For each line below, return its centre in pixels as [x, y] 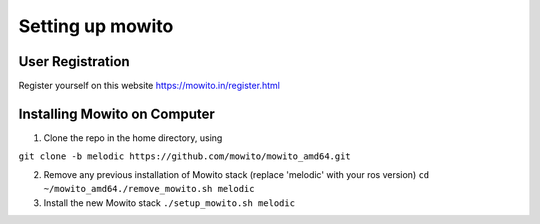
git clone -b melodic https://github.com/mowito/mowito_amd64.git [185, 156]
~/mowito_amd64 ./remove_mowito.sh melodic [149, 189]
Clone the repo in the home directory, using [133, 137]
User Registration [74, 61]
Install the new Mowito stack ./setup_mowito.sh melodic [169, 202]
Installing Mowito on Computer [116, 113]
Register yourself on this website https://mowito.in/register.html [149, 86]
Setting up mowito [96, 26]
